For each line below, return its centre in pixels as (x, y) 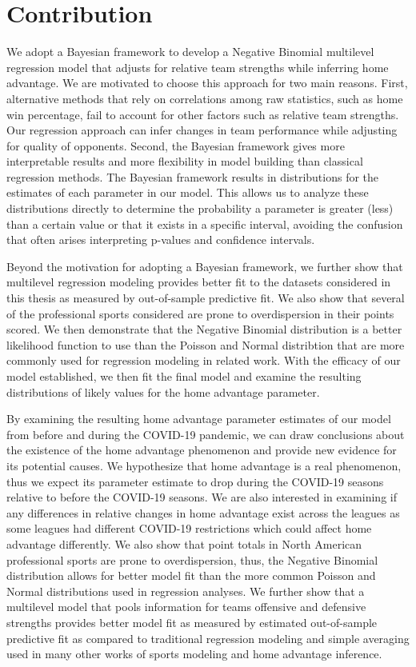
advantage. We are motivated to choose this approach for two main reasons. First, (207, 83)
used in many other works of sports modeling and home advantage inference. (194, 654)
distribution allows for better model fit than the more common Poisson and (191, 575)
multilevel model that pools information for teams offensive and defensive (186, 607)
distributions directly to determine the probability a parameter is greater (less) (200, 208)
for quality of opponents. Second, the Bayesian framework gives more (176, 145)
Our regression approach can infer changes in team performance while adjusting (202, 130)
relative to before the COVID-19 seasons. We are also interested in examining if (202, 497)
